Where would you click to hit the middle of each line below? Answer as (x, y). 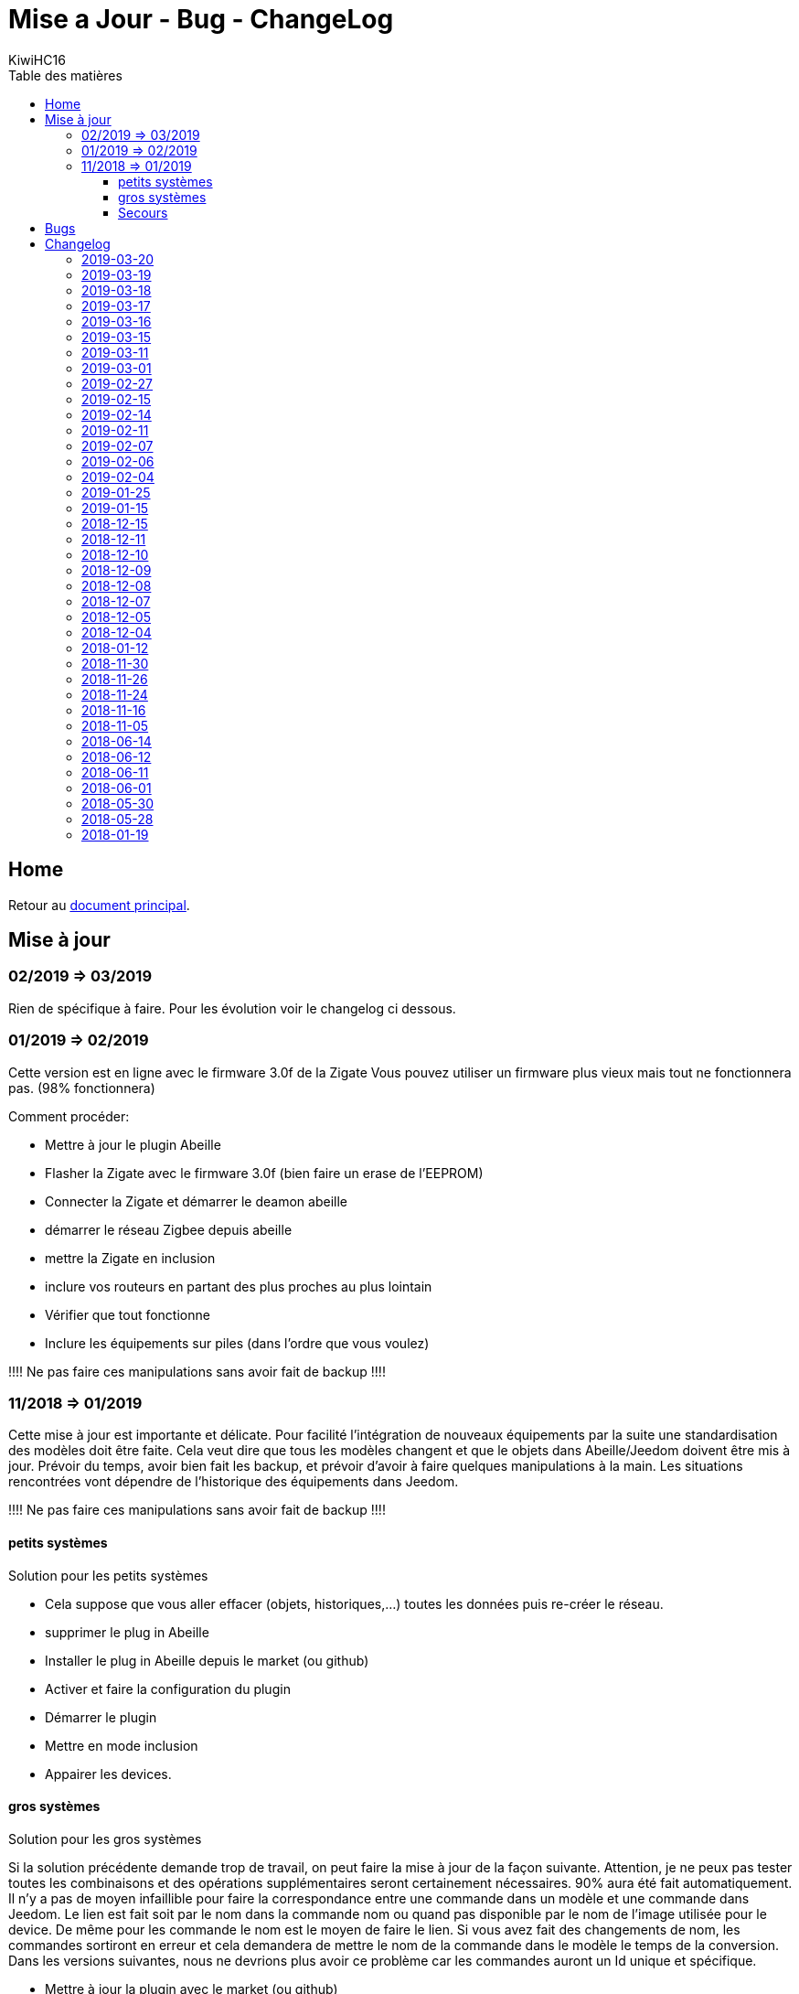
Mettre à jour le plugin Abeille (133, 1144)
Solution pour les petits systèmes (108, 1575)
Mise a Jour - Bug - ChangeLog (201, 19)
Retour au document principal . (99, 905)
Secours (143, 212)
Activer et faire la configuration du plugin (168, 1688)
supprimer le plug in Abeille (127, 1632)
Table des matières (65, 75)
